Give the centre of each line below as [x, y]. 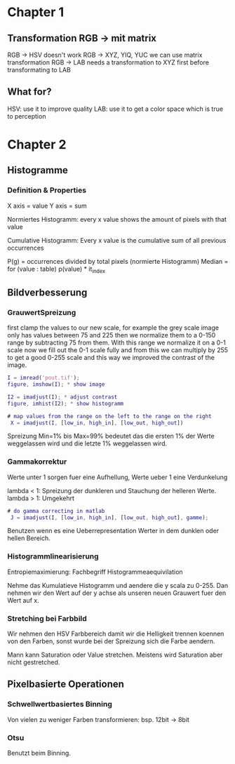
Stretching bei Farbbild [47, 618]
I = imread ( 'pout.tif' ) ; [43, 378]
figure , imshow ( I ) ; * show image [56, 384]
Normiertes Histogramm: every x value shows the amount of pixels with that [117, 219]
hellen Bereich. [29, 538]
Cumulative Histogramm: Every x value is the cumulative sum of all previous [117, 240]
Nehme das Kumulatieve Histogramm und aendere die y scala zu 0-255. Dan [118, 585]
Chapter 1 [36, 12]
